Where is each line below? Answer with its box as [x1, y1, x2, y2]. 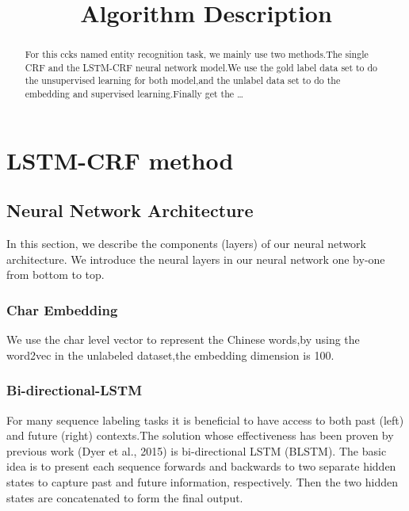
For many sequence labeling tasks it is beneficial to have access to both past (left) [6, 411, 404, 428]
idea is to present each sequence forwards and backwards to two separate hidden [6, 458, 396, 475]
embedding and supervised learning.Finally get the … [25, 87, 244, 101]
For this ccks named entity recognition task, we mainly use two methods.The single [25, 48, 369, 61]
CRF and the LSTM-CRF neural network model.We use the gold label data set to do [25, 60, 378, 74]
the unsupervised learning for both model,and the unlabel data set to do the [25, 74, 341, 87]
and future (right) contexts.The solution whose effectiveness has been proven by [6, 427, 394, 444]
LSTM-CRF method [6, 143, 234, 176]
